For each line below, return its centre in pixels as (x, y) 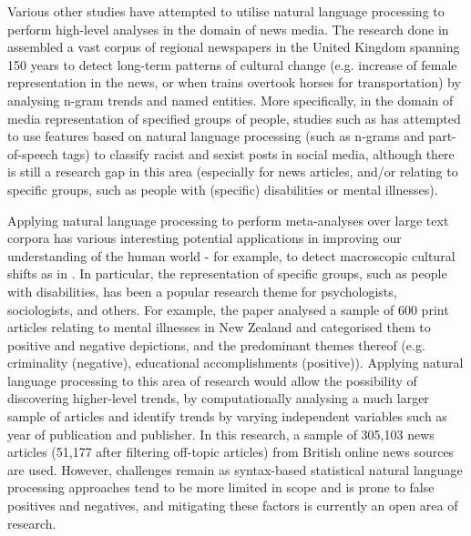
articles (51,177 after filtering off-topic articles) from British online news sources (231, 452)
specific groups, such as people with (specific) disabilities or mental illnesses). (223, 189)
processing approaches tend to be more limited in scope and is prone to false (221, 487)
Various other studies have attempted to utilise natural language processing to (226, 11)
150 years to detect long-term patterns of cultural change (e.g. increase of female (232, 64)
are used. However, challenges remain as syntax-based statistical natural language (235, 469)
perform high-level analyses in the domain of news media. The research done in (228, 29)
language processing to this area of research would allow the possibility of (212, 380)
